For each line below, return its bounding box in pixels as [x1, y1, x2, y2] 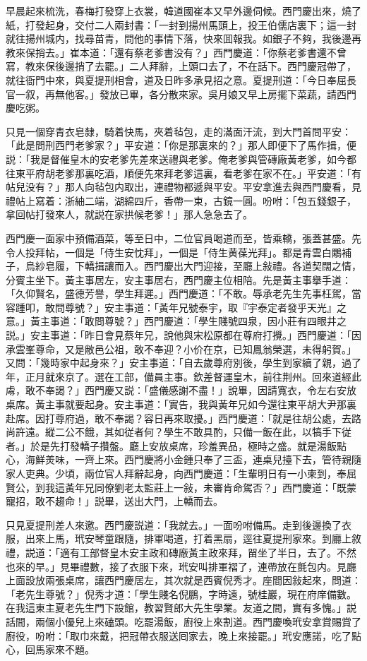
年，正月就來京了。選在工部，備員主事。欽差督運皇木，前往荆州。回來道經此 [6, 369, 361, 383]
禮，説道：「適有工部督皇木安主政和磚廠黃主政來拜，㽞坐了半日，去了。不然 [6, 544, 356, 559]
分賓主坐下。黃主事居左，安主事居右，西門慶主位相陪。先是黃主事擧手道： [6, 272, 351, 287]
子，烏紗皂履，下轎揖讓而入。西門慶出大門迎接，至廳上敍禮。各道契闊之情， [6, 258, 361, 273]
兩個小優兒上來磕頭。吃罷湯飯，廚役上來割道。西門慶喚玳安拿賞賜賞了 [35, 614, 361, 629]
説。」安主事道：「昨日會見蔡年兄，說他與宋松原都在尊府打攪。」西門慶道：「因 [6, 328, 361, 343]
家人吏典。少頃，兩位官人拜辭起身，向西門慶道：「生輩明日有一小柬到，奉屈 [6, 466, 356, 480]
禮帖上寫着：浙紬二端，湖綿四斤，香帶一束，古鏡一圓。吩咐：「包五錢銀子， [6, 193, 356, 208]
